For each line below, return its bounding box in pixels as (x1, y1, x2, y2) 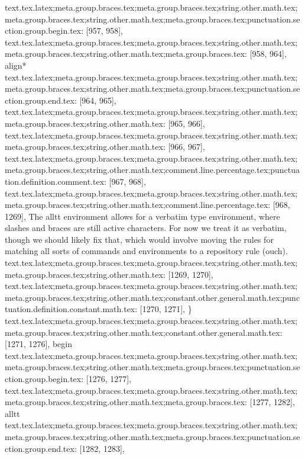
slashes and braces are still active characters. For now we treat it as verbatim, (5, 222, 287, 234)
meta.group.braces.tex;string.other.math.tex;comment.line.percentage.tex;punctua (5, 163, 300, 176)
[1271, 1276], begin (5, 338, 72, 350)
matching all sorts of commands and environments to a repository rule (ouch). (5, 245, 288, 257)
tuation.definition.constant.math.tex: (5, 303, 138, 315)
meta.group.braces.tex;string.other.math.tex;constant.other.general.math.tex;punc (5, 291, 300, 303)
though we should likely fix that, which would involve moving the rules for (5, 233, 274, 245)
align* (5, 59, 27, 71)
